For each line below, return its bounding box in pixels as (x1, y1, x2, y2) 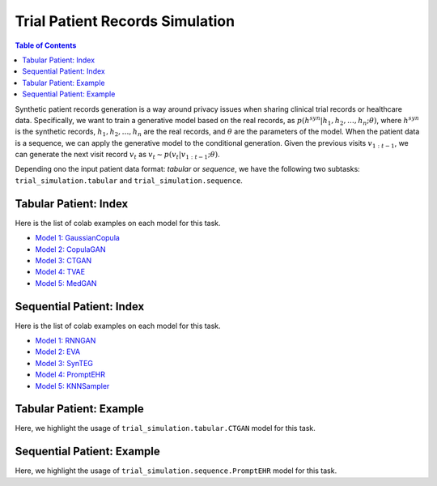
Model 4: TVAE (35, 267, 85, 277)
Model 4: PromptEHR (35, 369, 105, 380)
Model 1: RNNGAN (35, 336, 96, 345)
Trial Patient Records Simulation (15, 12, 235, 30)
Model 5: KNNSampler (35, 381, 110, 390)
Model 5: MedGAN (35, 278, 97, 288)
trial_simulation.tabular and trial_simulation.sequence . (15, 175, 243, 185)
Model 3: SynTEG (35, 358, 93, 368)
